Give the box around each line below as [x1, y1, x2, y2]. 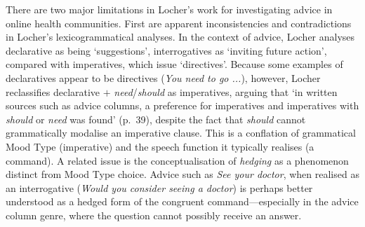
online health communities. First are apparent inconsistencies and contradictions [6, 15, 352, 30]
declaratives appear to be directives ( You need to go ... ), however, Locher [6, 70, 321, 85]
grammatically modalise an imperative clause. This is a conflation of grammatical [6, 125, 356, 140]
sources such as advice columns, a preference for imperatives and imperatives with [6, 98, 359, 113]
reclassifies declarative [6, 84, 100, 99]
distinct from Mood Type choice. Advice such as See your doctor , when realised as [6, 167, 359, 181]
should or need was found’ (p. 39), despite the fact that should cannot [6, 111, 306, 126]
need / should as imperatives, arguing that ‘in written [114, 84, 338, 99]
